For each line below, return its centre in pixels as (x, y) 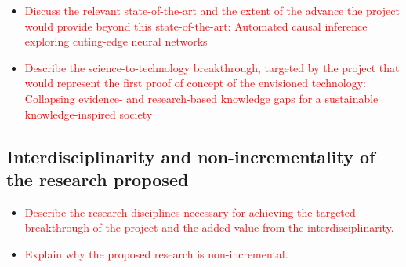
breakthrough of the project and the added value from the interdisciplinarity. (209, 227)
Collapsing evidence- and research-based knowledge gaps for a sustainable (201, 98)
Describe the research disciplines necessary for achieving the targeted (190, 212)
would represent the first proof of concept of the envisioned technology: (195, 83)
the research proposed (98, 179)
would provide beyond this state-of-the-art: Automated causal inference (196, 26)
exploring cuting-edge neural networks (116, 41)
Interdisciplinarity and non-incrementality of (191, 156)
